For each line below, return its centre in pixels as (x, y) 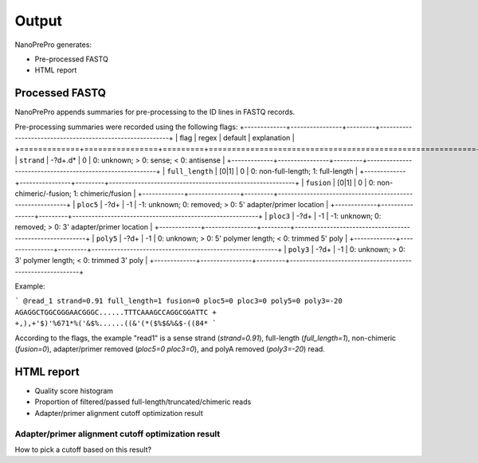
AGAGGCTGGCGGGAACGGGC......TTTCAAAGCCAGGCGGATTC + (116, 312)
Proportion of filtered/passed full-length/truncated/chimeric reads (143, 402)
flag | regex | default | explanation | (237, 138)
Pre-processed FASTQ (72, 59)
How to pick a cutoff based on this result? (83, 449)
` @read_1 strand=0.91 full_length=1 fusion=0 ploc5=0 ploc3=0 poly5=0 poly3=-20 (178, 301)
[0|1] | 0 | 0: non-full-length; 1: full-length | (289, 171)
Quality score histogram (74, 390)
